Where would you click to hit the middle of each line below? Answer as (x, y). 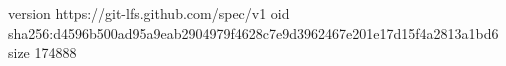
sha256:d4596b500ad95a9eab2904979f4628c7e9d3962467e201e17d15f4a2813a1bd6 (253, 32)
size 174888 (42, 52)
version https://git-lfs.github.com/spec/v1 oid (149, 13)
